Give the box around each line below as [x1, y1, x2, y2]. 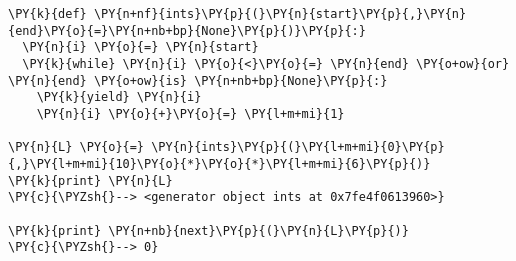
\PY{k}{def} [8, 7, 87, 21]
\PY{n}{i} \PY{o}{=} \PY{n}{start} [22, 40, 259, 55]
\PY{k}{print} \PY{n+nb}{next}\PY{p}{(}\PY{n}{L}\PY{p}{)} [8, 223, 409, 238]
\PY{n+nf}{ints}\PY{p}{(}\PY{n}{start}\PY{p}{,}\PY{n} [93, 7, 467, 21]
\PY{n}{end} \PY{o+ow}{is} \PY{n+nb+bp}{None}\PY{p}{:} [8, 73, 388, 88]
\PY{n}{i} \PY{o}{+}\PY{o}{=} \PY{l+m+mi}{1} [36, 106, 345, 121]
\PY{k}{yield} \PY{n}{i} [36, 90, 202, 105]
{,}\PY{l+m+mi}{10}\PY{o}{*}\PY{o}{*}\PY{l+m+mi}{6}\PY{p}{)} [8, 156, 431, 171]
